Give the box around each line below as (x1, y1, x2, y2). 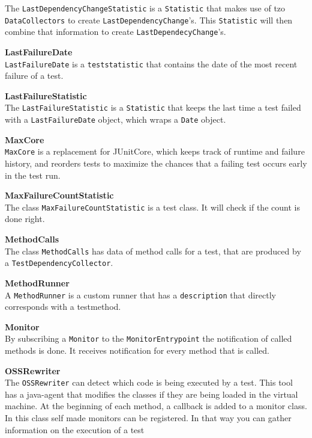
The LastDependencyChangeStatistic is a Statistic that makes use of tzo (5, 2, 286, 14)
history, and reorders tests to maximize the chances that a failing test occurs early (5, 156, 307, 169)
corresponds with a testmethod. (5, 300, 121, 313)
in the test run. (5, 168, 61, 181)
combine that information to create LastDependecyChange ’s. (5, 25, 226, 38)
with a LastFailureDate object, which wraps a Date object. (5, 113, 226, 126)
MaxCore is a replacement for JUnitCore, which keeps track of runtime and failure (5, 145, 305, 158)
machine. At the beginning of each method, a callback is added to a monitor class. (5, 399, 307, 412)
